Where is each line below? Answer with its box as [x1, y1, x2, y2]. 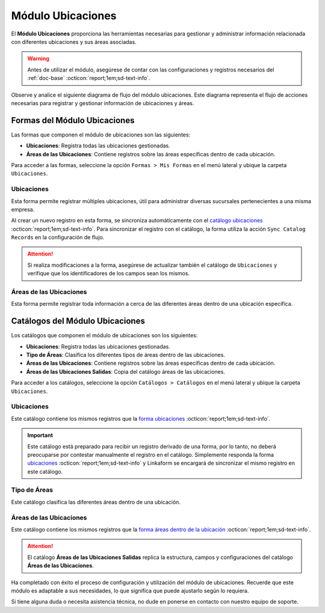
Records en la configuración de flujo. [11, 234, 105, 241]
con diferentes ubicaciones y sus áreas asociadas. [11, 38, 137, 45]
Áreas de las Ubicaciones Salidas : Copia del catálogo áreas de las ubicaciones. [26, 368, 226, 375]
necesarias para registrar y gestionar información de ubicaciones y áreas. [11, 99, 194, 106]
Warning [27, 55, 49, 63]
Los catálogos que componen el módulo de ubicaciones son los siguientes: [11, 332, 198, 339]
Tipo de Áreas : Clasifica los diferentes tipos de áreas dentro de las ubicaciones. [26, 352, 226, 359]
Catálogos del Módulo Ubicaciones [11, 316, 146, 326]
